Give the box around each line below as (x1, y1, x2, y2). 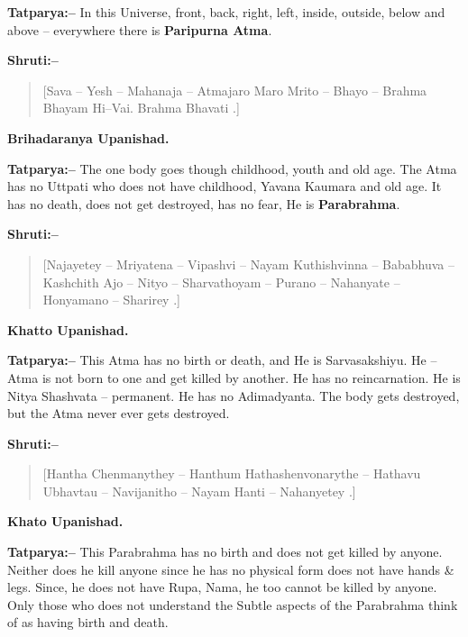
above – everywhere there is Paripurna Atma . (7, 20, 272, 39)
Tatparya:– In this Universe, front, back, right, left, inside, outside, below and (7, 3, 445, 21)
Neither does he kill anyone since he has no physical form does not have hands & (7, 560, 454, 578)
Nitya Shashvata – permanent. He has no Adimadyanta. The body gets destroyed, (7, 386, 460, 405)
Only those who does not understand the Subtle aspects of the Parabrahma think (7, 595, 458, 614)
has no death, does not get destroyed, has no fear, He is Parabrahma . (7, 194, 400, 213)
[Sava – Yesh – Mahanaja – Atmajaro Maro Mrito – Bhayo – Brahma (42, 80, 427, 99)
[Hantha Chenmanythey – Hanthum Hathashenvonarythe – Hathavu (42, 464, 421, 483)
